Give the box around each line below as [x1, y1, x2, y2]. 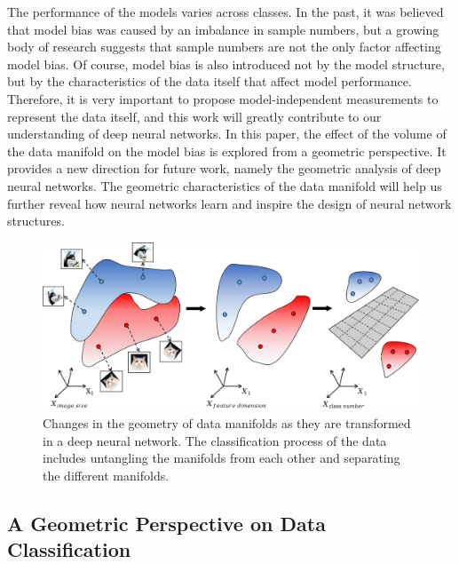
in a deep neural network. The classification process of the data [43, 431, 387, 449]
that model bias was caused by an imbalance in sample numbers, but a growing [7, 20, 439, 38]
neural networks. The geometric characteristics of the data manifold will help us [7, 176, 442, 195]
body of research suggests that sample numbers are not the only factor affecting [7, 37, 441, 56]
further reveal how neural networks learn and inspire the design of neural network [7, 194, 452, 212]
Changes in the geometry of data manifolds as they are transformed [43, 413, 411, 432]
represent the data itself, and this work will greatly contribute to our [7, 107, 382, 125]
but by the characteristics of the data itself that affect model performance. [7, 72, 412, 91]
